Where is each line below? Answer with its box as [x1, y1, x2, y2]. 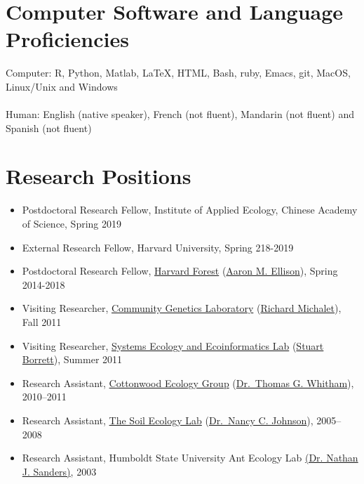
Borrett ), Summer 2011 [22, 352, 123, 367]
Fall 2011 [22, 314, 62, 329]
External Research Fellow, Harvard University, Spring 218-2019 [22, 240, 294, 254]
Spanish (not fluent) [6, 120, 92, 135]
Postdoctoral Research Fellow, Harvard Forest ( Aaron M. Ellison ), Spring [22, 263, 338, 278]
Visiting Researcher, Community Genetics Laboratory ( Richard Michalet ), [22, 301, 342, 315]
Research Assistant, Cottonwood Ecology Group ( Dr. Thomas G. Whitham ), [22, 375, 354, 390]
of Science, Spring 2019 [22, 216, 122, 230]
